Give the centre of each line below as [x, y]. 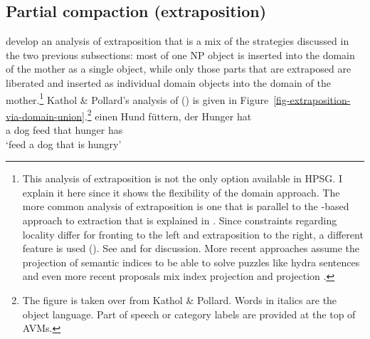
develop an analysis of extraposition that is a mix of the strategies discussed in [178, 41]
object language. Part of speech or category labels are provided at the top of [189, 314]
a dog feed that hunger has [64, 130]
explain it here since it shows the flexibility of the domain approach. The [181, 192]
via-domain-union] [45, 116]
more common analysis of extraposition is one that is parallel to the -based [186, 206]
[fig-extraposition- [312, 99]
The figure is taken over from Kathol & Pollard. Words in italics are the [180, 300]
